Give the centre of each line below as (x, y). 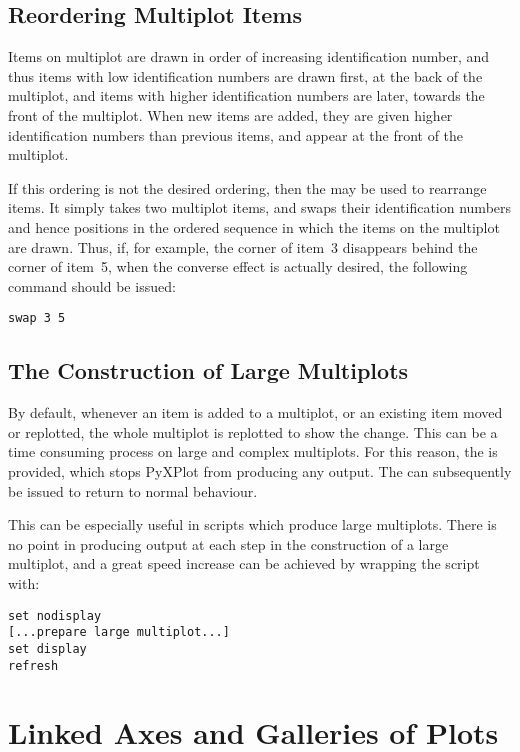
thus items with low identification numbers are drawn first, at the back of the (245, 75)
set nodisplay (55, 615)
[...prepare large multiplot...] (119, 632)
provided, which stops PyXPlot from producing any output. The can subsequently (260, 470)
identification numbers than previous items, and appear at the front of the (236, 134)
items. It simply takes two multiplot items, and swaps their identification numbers (260, 207)
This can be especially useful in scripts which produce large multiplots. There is (252, 524)
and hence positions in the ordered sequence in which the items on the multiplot (254, 226)
